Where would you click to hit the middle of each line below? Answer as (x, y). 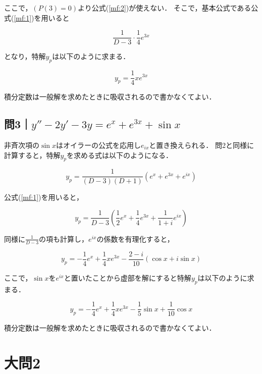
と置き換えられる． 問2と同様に (201, 145)
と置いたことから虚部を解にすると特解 (127, 277)
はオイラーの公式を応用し (98, 145)
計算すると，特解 (32, 155)
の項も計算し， (64, 238)
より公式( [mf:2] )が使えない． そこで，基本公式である (165, 8)
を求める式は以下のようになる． (120, 155)
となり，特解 (25, 56)
